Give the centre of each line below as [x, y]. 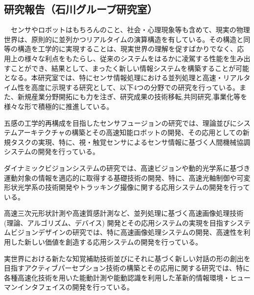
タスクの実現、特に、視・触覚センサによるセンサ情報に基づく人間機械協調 [130, 142]
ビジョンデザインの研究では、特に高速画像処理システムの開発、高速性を [127, 232]
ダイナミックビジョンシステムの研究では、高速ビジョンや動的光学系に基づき [127, 168]
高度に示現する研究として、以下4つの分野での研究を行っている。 [135, 87]
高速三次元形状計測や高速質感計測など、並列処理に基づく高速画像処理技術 [124, 213]
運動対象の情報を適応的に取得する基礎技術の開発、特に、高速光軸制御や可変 [127, 177]
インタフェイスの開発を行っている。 [75, 287]
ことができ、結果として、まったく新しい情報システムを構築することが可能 [130, 68]
